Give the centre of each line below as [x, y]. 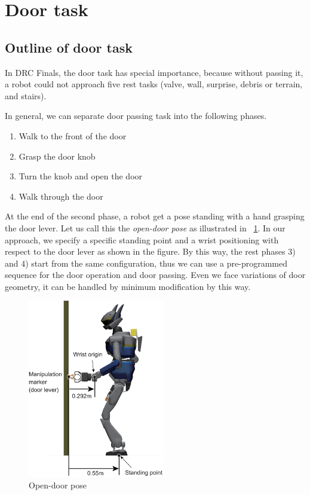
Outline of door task [69, 47]
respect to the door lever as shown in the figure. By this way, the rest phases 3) [150, 251]
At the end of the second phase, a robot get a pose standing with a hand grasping [155, 216]
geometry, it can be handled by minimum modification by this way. [128, 286]
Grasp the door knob [57, 156]
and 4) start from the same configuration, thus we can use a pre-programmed [146, 263]
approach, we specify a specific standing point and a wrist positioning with [142, 239]
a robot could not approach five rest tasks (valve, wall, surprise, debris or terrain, [154, 84]
